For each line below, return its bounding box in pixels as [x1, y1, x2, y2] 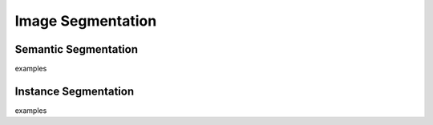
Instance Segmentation [14, 84, 135, 98]
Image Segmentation [14, 12, 157, 30]
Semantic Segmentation [14, 42, 138, 56]
